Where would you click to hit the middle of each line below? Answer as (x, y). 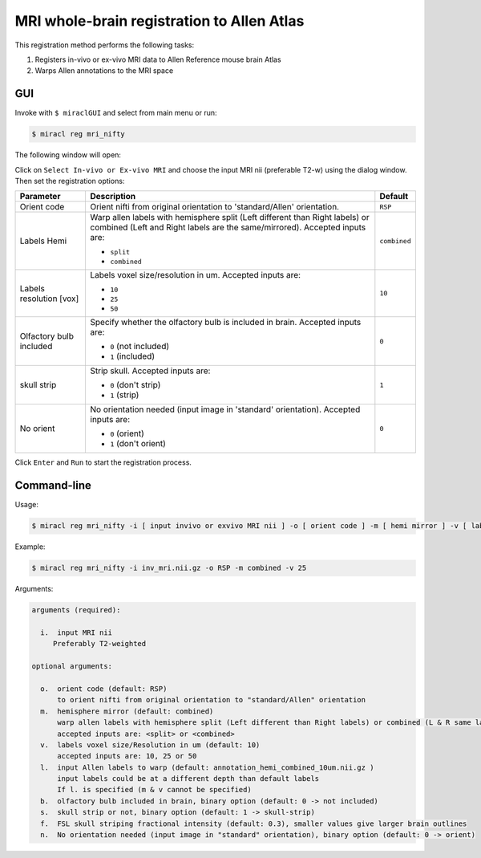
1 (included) (133, 356)
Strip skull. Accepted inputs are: (150, 371)
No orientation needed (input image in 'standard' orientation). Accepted (225, 409)
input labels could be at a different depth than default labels (188, 779)
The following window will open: (68, 155)
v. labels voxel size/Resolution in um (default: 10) (150, 745)
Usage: (27, 505)
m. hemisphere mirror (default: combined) (127, 711)
